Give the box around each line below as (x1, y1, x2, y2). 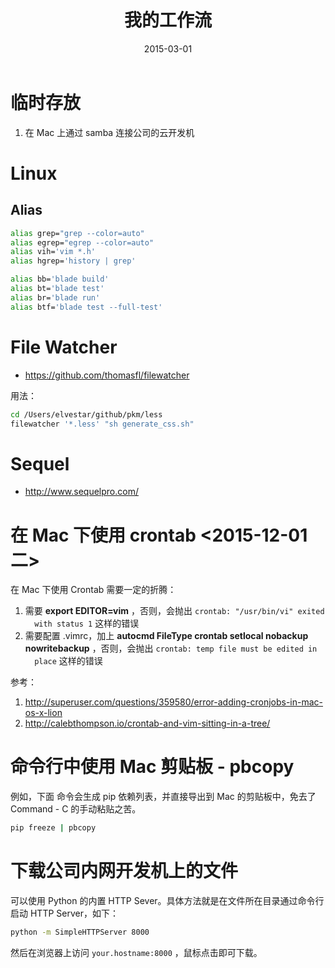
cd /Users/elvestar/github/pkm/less (10, 409, 163, 420)
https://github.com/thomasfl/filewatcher (24, 369, 190, 381)
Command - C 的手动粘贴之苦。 (10, 803, 142, 815)
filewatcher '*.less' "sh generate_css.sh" (10, 419, 195, 429)
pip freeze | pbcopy (10, 823, 97, 833)
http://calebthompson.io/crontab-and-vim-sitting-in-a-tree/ (24, 717, 271, 730)
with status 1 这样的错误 (34, 617, 140, 630)
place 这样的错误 (34, 655, 103, 667)
